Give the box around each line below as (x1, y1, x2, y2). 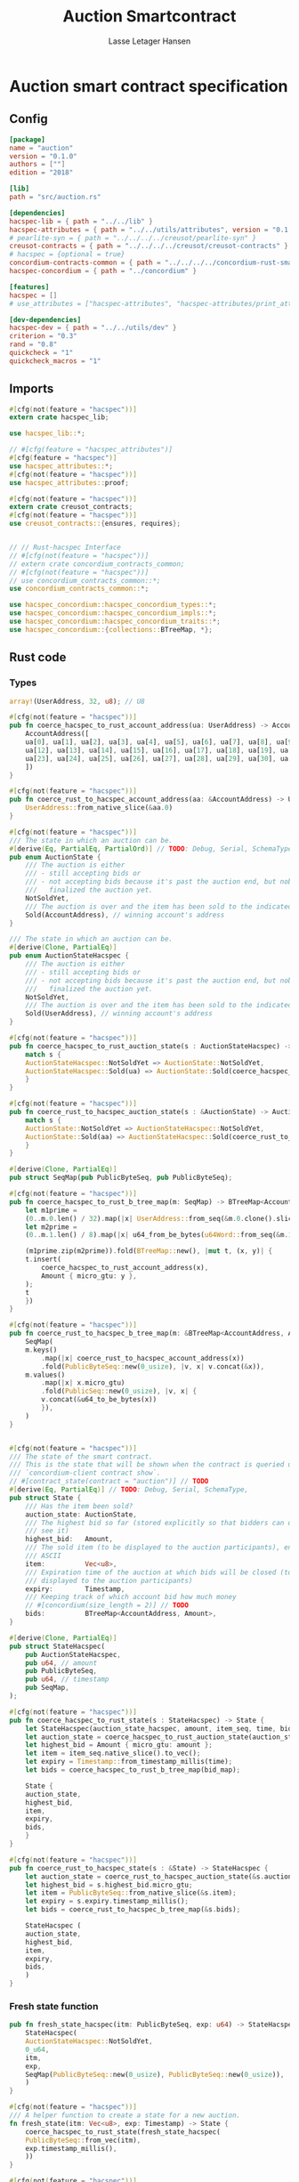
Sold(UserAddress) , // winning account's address (25, 1009, 214, 1018)
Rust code (9, 650, 67, 665)
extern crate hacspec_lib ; (9, 413, 109, 422)
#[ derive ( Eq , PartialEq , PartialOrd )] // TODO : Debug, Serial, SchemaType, (9, 844, 296, 853)
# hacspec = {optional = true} (9, 250, 125, 259)
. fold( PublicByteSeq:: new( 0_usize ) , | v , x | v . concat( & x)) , (41, 1362, 265, 1371)
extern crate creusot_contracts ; (9, 503, 133, 512)
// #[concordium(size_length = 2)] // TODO (25, 1601, 190, 1610)
